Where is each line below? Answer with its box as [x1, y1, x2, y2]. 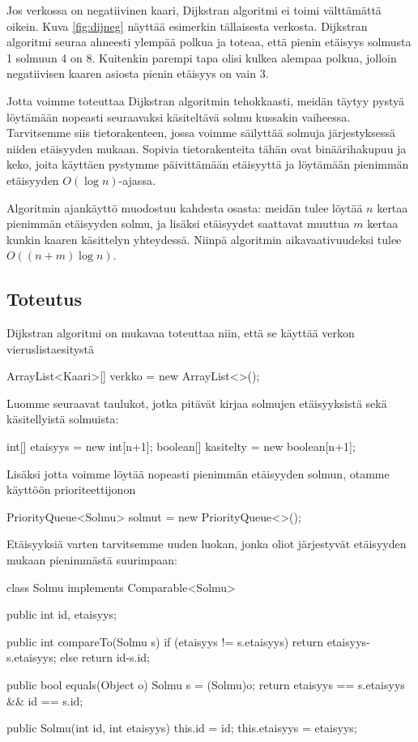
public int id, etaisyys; [6, 606, 117, 623]
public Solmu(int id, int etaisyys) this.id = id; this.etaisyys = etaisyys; [6, 719, 357, 736]
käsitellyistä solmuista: [6, 410, 119, 427]
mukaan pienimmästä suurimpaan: [6, 551, 177, 568]
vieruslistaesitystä [6, 340, 95, 357]
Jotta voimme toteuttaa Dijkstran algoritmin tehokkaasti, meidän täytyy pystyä [6, 92, 405, 109]
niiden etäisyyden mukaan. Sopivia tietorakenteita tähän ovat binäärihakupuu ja [6, 139, 407, 157]
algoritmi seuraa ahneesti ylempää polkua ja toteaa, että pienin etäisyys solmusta [6, 33, 412, 50]
